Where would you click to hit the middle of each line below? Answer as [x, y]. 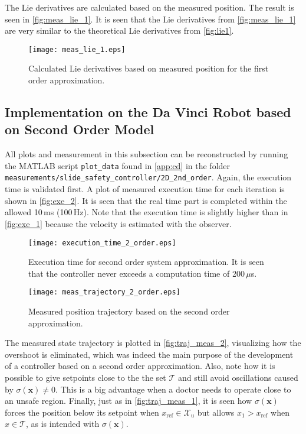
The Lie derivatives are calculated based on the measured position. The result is [149, 7]
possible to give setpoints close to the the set [85, 377]
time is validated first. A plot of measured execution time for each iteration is [145, 189]
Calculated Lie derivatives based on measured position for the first [149, 68]
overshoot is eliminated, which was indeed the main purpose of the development [149, 354]
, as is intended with [62, 424]
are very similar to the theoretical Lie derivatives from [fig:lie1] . [119, 30]
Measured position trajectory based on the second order [129, 311]
